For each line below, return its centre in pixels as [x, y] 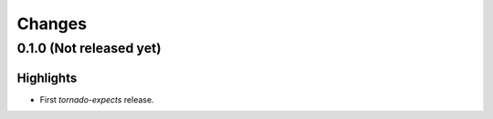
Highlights [47, 78]
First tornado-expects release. [97, 99]
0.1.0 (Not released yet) [89, 48]
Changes [52, 24]
